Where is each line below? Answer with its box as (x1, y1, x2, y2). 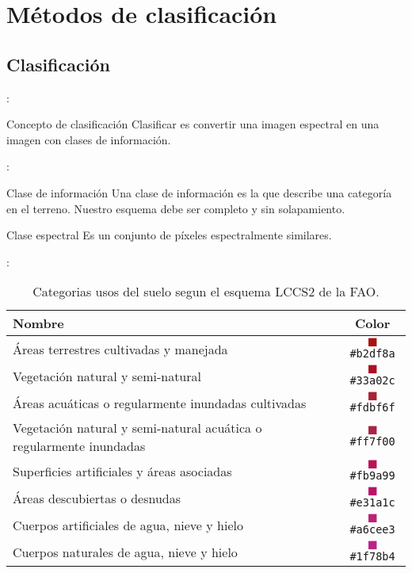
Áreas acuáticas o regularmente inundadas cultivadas (13, 393, 307, 412)
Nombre (13, 314, 64, 333)
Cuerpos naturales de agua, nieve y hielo (13, 542, 238, 561)
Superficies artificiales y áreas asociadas (13, 461, 232, 480)
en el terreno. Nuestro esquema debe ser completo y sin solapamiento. (6, 200, 345, 216)
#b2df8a (349, 347, 395, 361)
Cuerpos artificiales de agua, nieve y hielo (13, 515, 243, 534)
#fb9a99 (349, 469, 395, 483)
